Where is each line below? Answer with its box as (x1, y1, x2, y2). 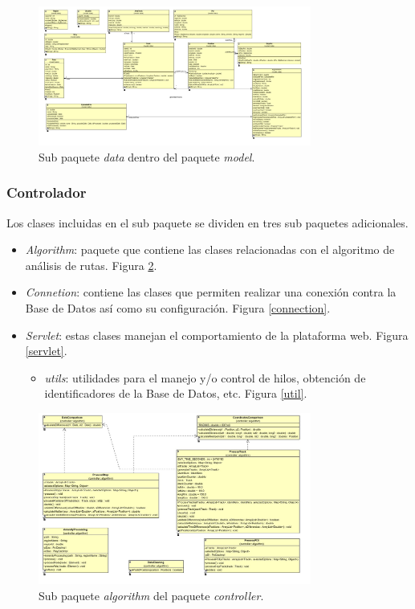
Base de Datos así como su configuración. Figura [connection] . (25, 300, 331, 317)
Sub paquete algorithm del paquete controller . (39, 587, 264, 603)
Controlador (6, 182, 87, 202)
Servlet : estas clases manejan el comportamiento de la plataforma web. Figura (25, 326, 409, 343)
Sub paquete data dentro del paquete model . (39, 148, 255, 165)
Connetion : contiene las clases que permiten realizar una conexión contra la (25, 284, 397, 300)
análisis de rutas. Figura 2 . (25, 256, 157, 273)
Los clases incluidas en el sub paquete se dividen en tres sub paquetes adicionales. (6, 214, 409, 231)
